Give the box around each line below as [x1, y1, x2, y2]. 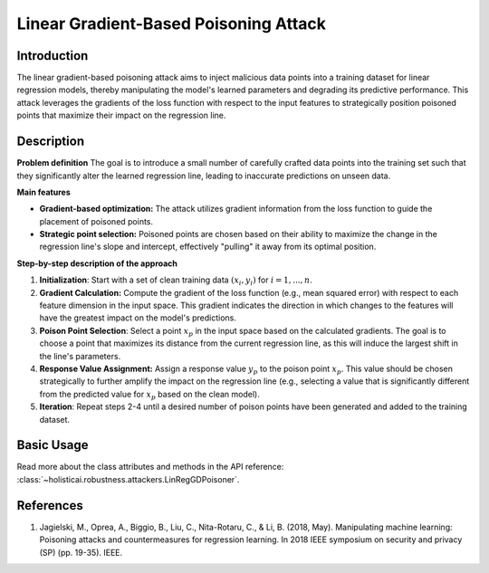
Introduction [16, 48, 89, 63]
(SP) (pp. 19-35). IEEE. [39, 547, 123, 558]
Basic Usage [16, 437, 89, 453]
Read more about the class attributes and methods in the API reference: [16, 462, 284, 473]
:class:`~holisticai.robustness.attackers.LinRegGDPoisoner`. [16, 473, 240, 484]
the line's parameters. [39, 350, 121, 361]
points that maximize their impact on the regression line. [16, 110, 226, 121]
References [16, 498, 83, 513]
